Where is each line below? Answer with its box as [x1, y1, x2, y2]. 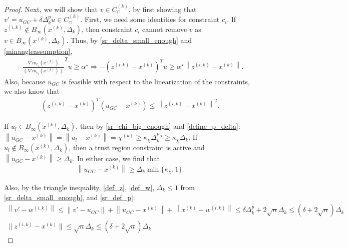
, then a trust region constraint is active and [69, 142, 205, 152]
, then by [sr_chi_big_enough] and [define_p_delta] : [76, 121, 240, 131]
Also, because [4, 76, 46, 86]
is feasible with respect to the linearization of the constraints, [62, 76, 250, 86]
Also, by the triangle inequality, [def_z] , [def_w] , [4, 182, 155, 193]
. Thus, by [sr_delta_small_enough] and [66, 34, 192, 45]
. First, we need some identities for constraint [80, 14, 220, 24]
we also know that [4, 86, 60, 96]
